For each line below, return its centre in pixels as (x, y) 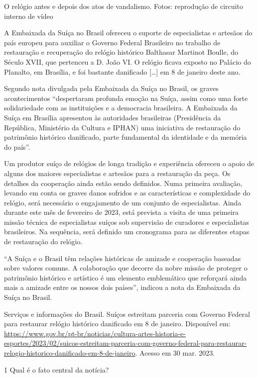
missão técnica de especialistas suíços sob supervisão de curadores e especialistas (127, 222)
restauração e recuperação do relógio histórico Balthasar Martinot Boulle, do (121, 52)
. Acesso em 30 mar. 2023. (175, 353)
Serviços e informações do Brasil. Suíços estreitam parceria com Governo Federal (127, 314)
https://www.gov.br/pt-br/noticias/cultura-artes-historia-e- (95, 333)
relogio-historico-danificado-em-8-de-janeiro (70, 353)
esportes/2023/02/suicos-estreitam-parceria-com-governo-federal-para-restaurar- (126, 343)
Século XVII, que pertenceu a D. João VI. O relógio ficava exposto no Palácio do (128, 61)
